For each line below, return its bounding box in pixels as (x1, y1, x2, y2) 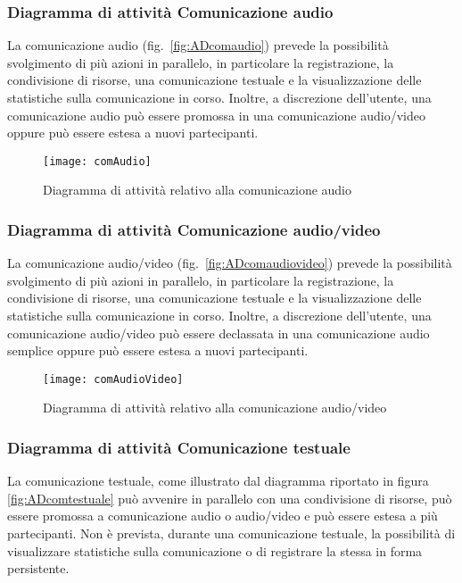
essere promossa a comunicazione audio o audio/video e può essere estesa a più (7, 506, 438, 525)
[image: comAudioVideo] (43, 372, 184, 386)
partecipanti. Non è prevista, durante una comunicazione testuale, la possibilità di (7, 524, 456, 543)
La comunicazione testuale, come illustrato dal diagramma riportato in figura (7, 471, 429, 490)
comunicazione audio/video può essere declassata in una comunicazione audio (7, 323, 430, 342)
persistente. (7, 559, 70, 578)
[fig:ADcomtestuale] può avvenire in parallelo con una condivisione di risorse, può (7, 488, 452, 507)
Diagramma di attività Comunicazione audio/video (7, 218, 381, 240)
